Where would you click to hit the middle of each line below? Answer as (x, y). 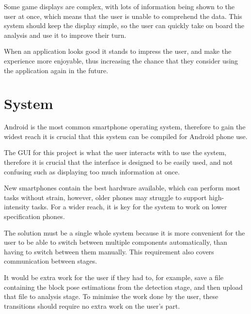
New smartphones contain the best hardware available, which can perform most (122, 188)
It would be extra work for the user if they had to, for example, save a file (114, 277)
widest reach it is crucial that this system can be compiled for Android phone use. (126, 136)
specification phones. (34, 216)
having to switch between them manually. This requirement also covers (109, 251)
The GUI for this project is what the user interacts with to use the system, (115, 152)
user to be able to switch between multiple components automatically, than (116, 242)
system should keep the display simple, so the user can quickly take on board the (124, 25)
